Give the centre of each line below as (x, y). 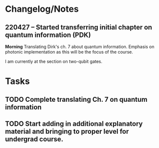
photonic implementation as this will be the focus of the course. (69, 52)
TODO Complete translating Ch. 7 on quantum (76, 99)
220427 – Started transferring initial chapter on (79, 27)
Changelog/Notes (42, 9)
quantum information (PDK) (48, 35)
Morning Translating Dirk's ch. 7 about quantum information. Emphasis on (80, 47)
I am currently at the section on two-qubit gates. (54, 61)
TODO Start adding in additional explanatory (74, 124)
